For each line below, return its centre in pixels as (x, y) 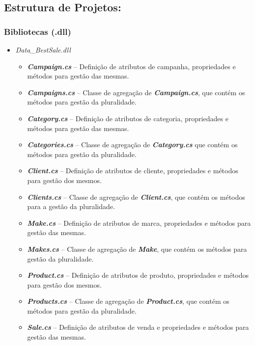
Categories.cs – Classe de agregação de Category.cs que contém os (132, 145)
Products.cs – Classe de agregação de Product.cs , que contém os (128, 301)
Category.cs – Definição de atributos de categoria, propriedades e (128, 118)
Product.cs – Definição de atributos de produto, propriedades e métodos (138, 275)
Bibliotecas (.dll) (38, 31)
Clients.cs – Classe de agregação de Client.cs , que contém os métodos (136, 197)
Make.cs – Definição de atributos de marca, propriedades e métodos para (139, 223)
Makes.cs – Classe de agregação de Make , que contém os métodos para (137, 249)
